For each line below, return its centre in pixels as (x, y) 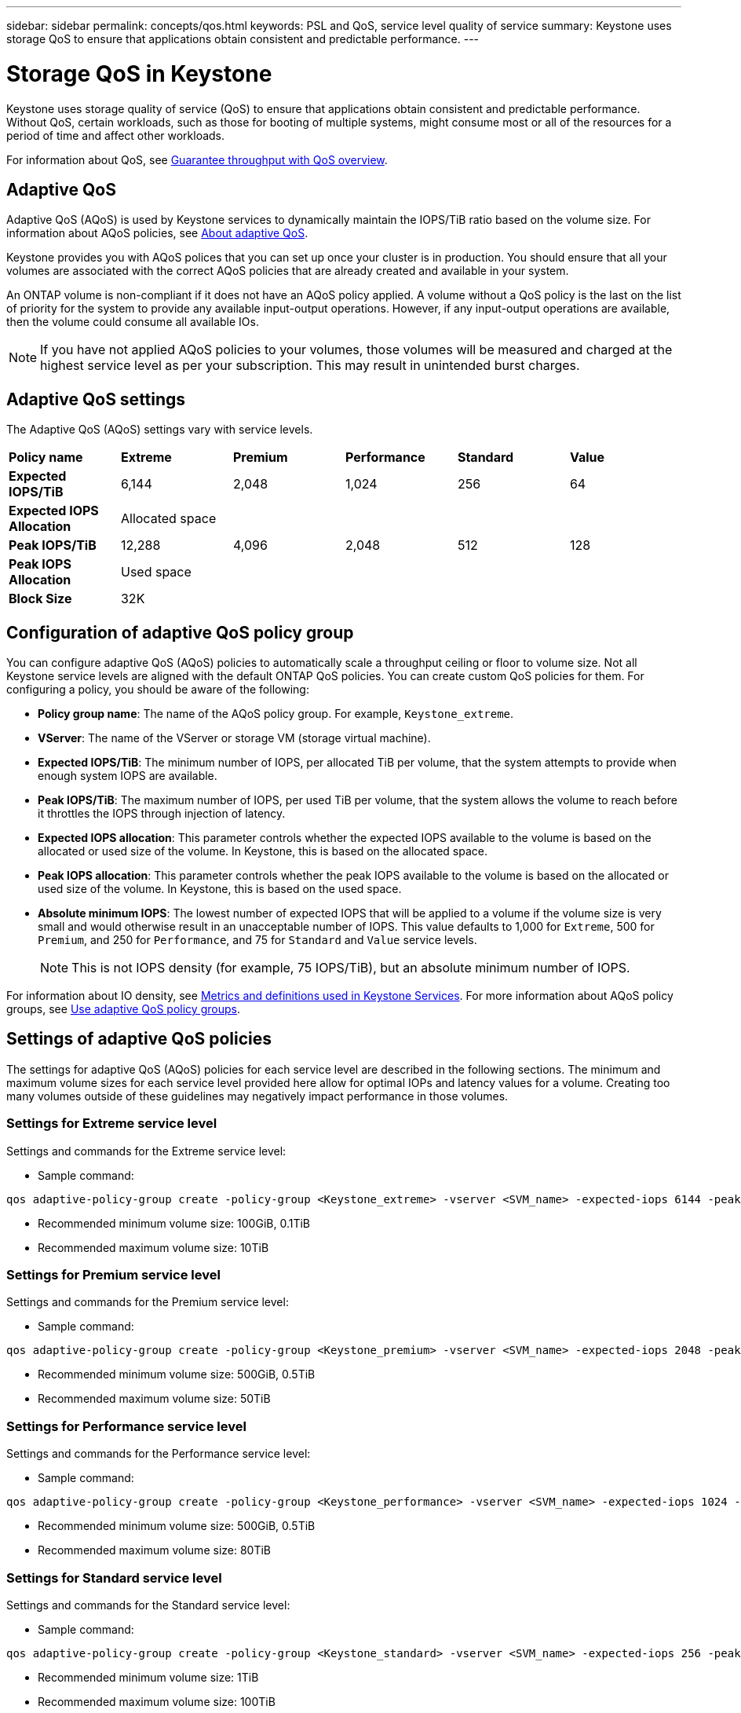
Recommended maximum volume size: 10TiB (153, 1247)
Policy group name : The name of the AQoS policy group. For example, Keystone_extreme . (276, 714)
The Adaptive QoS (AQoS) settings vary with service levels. (160, 430)
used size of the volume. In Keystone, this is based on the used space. (220, 889)
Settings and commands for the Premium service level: (148, 1302)
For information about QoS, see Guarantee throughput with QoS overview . (197, 159)
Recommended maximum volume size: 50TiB (154, 1399)
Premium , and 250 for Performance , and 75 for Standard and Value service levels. (257, 940)
